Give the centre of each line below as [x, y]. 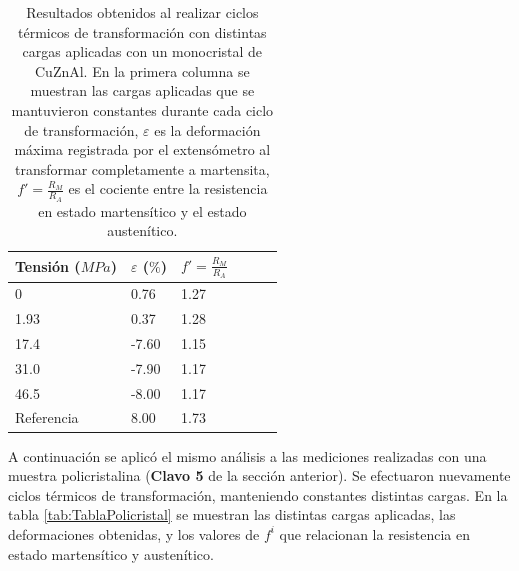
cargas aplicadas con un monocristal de [142, 51]
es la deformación [207, 129]
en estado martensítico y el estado [142, 210]
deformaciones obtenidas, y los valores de [134, 533]
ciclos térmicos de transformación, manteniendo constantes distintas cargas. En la [258, 494]
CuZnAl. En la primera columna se [142, 70]
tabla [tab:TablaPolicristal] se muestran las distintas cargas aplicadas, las [232, 514]
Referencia [47, 417]
